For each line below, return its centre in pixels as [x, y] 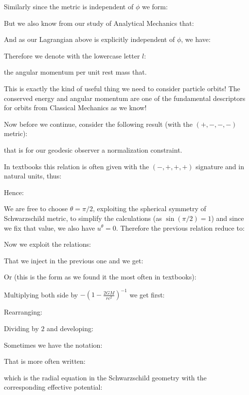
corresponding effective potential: [53, 387]
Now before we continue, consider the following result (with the [98, 124]
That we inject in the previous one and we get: [74, 260]
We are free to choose [36, 208]
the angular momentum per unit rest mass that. [75, 72]
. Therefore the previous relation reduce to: [180, 227]
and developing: [70, 328]
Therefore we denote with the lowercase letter [72, 55]
